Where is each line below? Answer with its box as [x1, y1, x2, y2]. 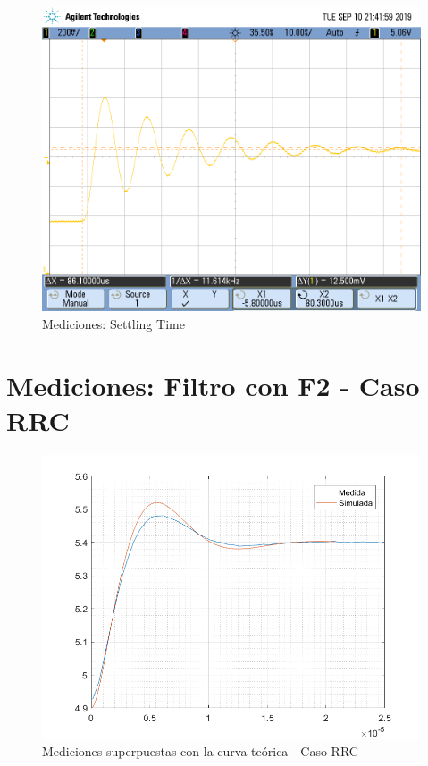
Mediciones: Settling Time [42, 314, 185, 332]
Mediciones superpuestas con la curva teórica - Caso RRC [42, 742, 358, 761]
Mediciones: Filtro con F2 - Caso [6, 366, 420, 403]
